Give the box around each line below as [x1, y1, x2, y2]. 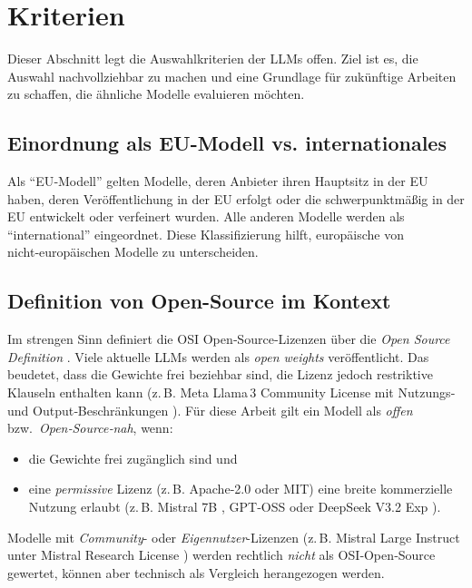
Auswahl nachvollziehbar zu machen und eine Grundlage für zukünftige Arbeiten [7, 66, 457, 85]
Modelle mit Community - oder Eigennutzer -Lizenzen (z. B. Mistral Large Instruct [7, 527, 460, 546]
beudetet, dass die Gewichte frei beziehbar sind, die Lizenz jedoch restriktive [7, 365, 433, 384]
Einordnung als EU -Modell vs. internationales [7, 129, 447, 157]
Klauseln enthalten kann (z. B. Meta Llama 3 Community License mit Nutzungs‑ [7, 383, 456, 402]
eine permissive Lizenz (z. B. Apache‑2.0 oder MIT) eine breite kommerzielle [28, 479, 453, 498]
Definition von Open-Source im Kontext [7, 287, 391, 315]
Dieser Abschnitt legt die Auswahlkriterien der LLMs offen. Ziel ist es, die [7, 49, 418, 68]
